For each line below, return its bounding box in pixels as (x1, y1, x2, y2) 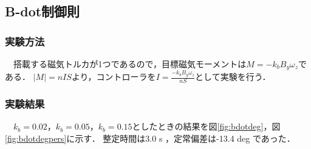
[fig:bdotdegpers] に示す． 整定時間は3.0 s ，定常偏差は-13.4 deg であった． (5, 131, 295, 144)
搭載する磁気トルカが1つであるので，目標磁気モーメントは (13, 58, 247, 70)
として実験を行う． (195, 70, 271, 83)
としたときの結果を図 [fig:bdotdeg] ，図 (132, 120, 281, 133)
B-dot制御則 (5, 2, 80, 21)
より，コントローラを (71, 70, 156, 83)
